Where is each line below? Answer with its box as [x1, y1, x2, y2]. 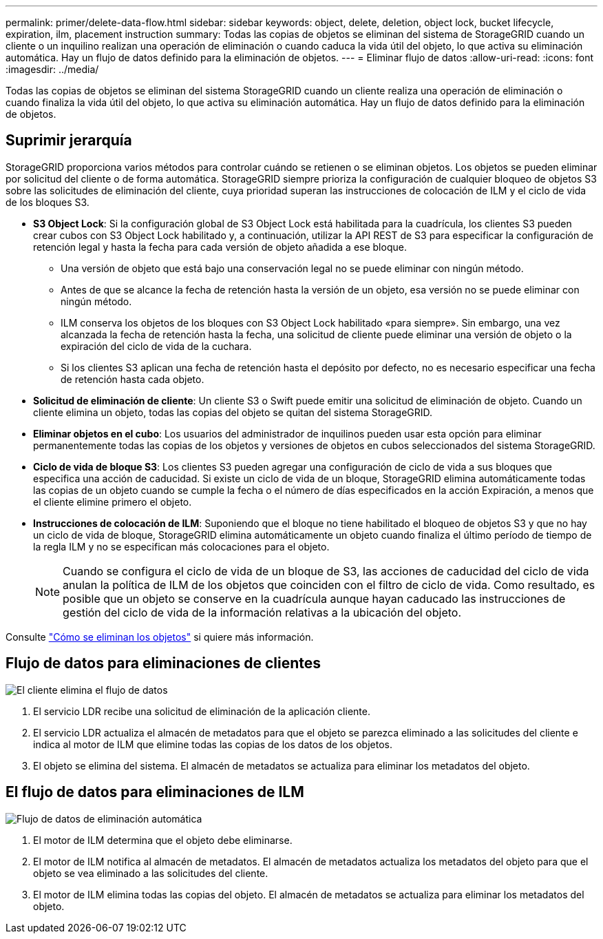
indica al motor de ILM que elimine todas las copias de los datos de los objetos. [33, 738, 392, 750]
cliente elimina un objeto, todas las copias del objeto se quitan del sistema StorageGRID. [33, 406, 433, 418]
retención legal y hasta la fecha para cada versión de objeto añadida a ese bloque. [33, 240, 407, 253]
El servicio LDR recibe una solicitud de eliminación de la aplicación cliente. [33, 705, 370, 717]
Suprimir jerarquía [6, 132, 132, 149]
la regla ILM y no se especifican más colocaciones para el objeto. [33, 540, 330, 553]
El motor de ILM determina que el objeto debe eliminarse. [33, 834, 293, 846]
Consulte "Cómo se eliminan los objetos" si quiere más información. [6, 630, 314, 643]
